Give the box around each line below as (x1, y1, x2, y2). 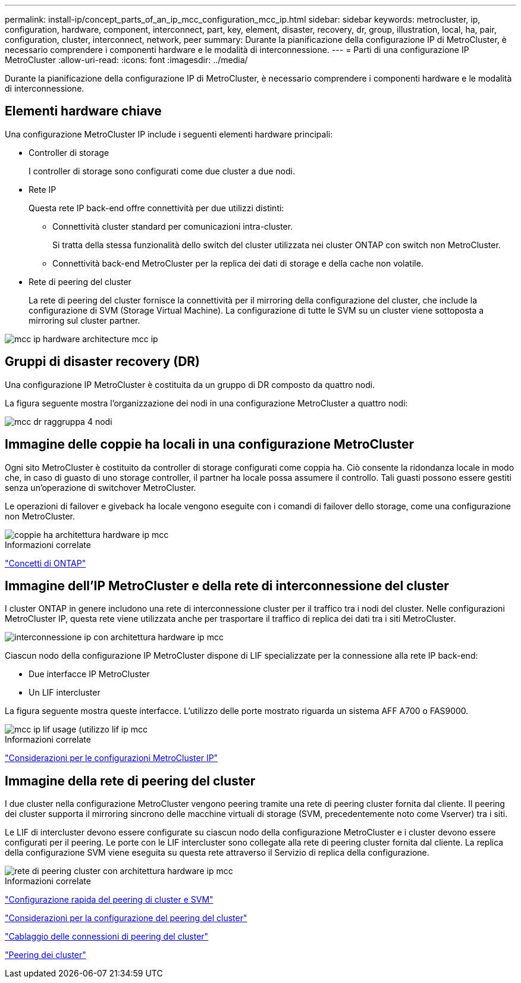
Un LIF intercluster (29, 687, 101, 698)
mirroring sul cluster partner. (29, 315, 140, 325)
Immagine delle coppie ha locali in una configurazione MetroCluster (5, 437, 415, 452)
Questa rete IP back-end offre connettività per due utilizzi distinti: (29, 202, 284, 213)
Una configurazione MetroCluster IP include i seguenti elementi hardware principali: (5, 129, 333, 139)
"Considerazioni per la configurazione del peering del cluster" (5, 913, 247, 923)
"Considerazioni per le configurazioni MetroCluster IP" (5, 753, 218, 763)
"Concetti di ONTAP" (5, 558, 86, 568)
